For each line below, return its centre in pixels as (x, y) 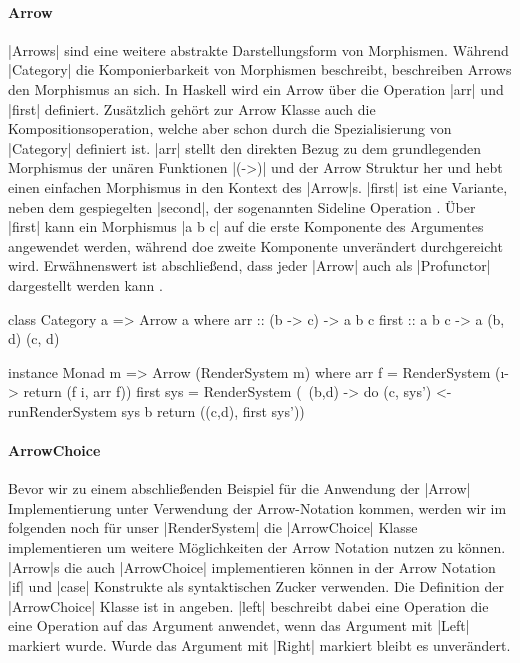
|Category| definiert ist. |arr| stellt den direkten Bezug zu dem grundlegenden (245, 147)
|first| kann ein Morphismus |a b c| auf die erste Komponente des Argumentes (246, 226)
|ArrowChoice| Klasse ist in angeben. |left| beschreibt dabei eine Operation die (248, 605)
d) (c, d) (34, 338)
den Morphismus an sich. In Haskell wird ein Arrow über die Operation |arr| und (256, 88)
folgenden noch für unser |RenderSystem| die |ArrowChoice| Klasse (213, 527)
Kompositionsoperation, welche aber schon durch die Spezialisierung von (230, 128)
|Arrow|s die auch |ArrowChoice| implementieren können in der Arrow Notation (252, 566)
